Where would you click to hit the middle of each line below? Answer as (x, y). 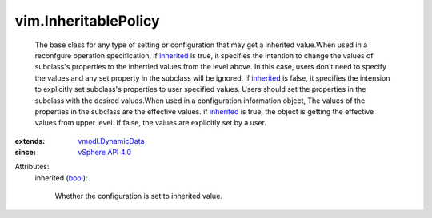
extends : (30, 141)
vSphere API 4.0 (105, 153)
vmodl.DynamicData (111, 141)
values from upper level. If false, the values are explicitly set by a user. (151, 123)
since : (25, 153)
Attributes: (32, 167)
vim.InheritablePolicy (87, 21)
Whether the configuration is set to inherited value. (139, 196)
